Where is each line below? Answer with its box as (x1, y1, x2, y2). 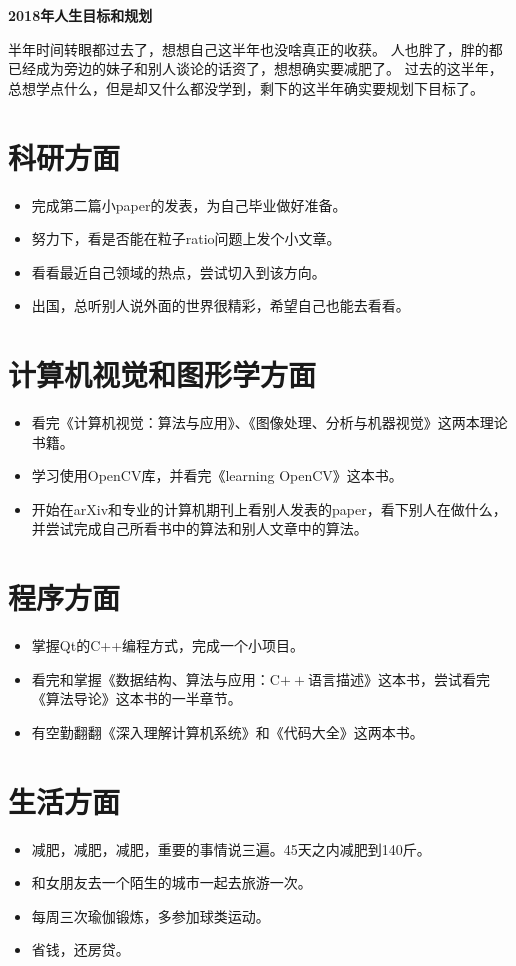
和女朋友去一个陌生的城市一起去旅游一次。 (31, 872, 312, 893)
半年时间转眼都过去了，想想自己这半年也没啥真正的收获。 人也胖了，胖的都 (8, 38, 503, 59)
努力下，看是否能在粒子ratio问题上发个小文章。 (31, 228, 341, 249)
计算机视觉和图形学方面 (8, 354, 317, 395)
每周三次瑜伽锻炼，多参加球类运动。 (31, 905, 270, 926)
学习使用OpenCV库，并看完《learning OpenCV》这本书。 (31, 465, 403, 486)
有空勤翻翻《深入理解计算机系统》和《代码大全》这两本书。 (31, 721, 424, 742)
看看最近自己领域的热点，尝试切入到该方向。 (31, 261, 326, 282)
